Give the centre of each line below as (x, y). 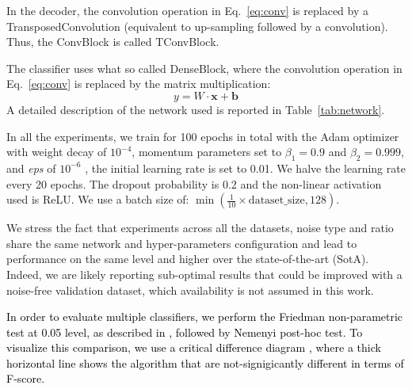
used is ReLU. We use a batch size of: (98, 199)
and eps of (31, 168)
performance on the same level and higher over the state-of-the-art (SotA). (188, 259)
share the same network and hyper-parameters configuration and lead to (182, 243)
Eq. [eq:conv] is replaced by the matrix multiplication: (139, 84)
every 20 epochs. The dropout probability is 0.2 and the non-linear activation (194, 183)
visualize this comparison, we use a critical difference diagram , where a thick (194, 347)
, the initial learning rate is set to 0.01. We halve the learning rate (245, 168)
